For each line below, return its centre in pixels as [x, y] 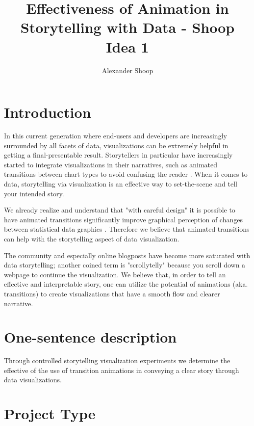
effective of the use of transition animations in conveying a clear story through [122, 370]
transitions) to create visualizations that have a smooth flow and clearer [112, 293]
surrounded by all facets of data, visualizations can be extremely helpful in [116, 145]
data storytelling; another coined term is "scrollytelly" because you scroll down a [125, 265]
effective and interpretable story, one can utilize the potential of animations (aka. [126, 284]
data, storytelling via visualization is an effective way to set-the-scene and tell [121, 184]
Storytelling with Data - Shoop [127, 27]
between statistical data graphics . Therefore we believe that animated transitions [127, 229]
